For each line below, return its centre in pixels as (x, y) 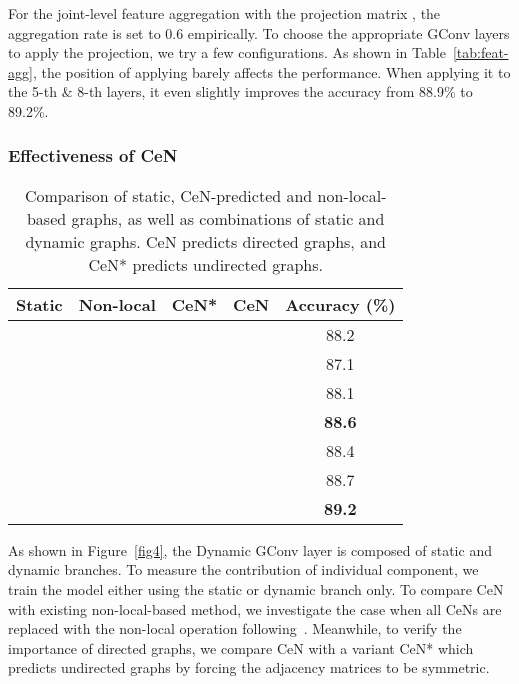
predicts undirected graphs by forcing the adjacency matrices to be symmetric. (249, 667)
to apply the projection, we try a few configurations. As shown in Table (227, 52)
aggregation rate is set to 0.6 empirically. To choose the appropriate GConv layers (259, 32)
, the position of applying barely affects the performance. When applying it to (271, 71)
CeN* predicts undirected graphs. (205, 264)
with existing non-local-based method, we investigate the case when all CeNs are (255, 608)
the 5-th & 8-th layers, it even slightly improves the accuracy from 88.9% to (240, 91)
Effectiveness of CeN (93, 155)
